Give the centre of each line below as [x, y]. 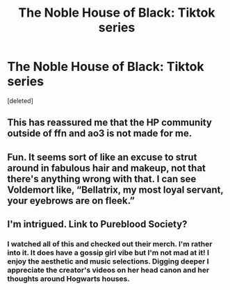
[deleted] [20, 100]
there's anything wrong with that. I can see [102, 179]
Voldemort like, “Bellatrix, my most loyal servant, [115, 190]
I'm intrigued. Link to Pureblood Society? [97, 224]
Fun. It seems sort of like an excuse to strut [102, 157]
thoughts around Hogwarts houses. [68, 279]
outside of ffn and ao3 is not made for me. [100, 134]
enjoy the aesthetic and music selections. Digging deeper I [108, 261]
